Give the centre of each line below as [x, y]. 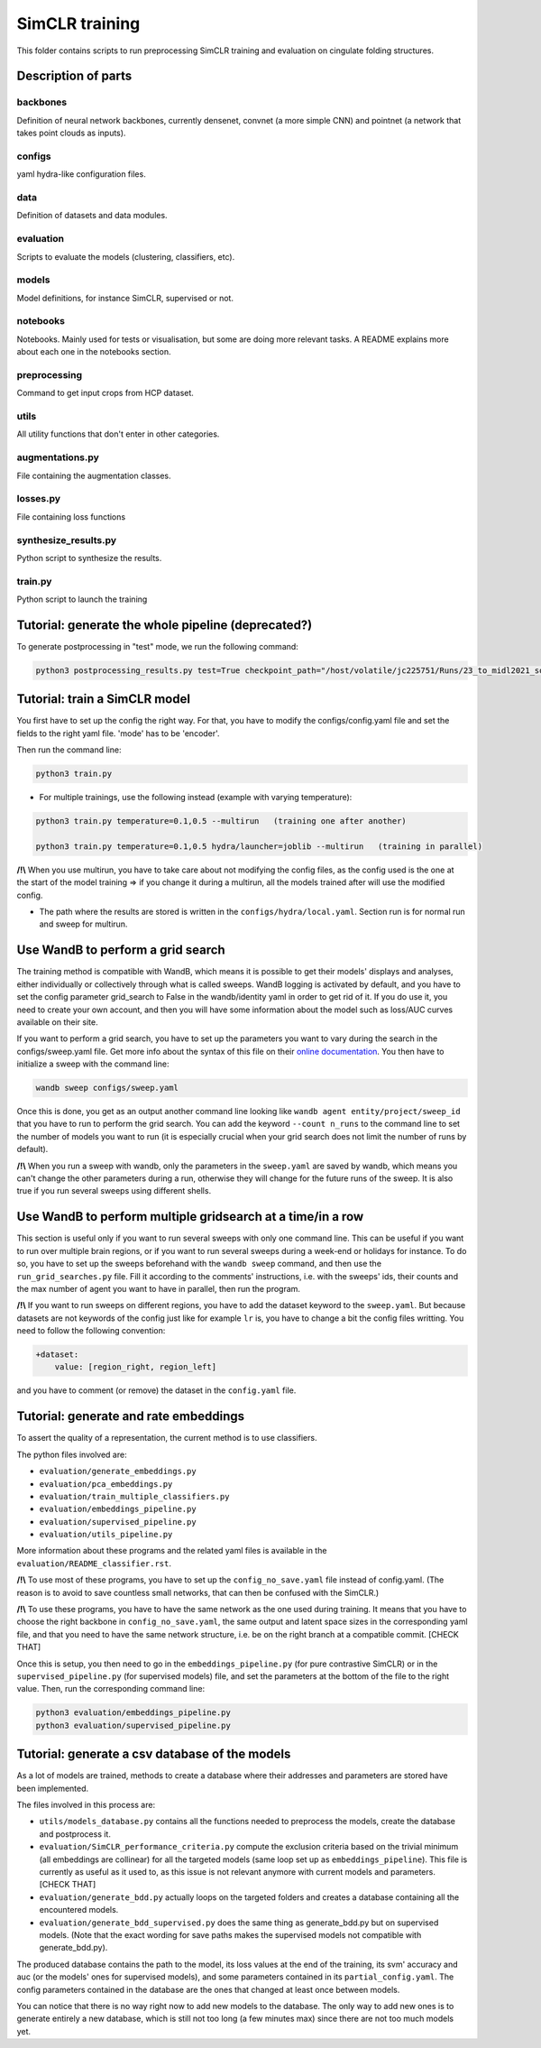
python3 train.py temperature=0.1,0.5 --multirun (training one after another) [221, 821]
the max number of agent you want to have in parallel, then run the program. [159, 1288]
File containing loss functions [71, 517]
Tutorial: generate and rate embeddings [131, 1416]
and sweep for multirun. [83, 924]
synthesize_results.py [67, 540]
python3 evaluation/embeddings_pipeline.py [133, 1713]
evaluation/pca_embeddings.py [106, 1484]
